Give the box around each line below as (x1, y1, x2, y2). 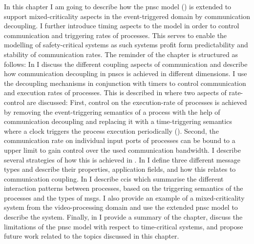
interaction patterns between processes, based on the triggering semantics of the (4, 183, 243, 193)
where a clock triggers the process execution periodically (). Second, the (4, 125, 219, 136)
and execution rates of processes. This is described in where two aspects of (4, 87, 227, 98)
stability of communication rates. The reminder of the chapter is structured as (4, 49, 238, 59)
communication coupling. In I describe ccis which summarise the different (4, 173, 224, 183)
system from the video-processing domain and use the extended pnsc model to (4, 202, 238, 212)
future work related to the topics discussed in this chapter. (4, 231, 179, 241)
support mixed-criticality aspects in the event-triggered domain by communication (4, 11, 250, 21)
